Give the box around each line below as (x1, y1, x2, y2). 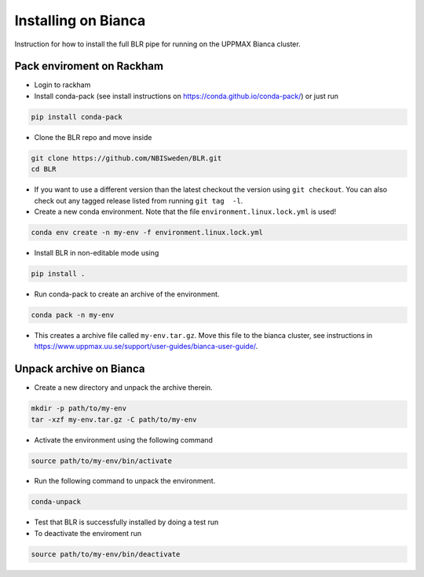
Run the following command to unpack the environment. (34, 476, 216, 486)
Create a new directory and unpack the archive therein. (34, 383, 214, 392)
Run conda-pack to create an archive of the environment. (34, 289, 220, 299)
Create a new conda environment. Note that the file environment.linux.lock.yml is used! (34, 207, 337, 216)
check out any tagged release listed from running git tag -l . (34, 196, 243, 205)
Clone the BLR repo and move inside (34, 132, 152, 141)
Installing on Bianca (14, 12, 146, 29)
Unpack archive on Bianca (14, 362, 145, 376)
